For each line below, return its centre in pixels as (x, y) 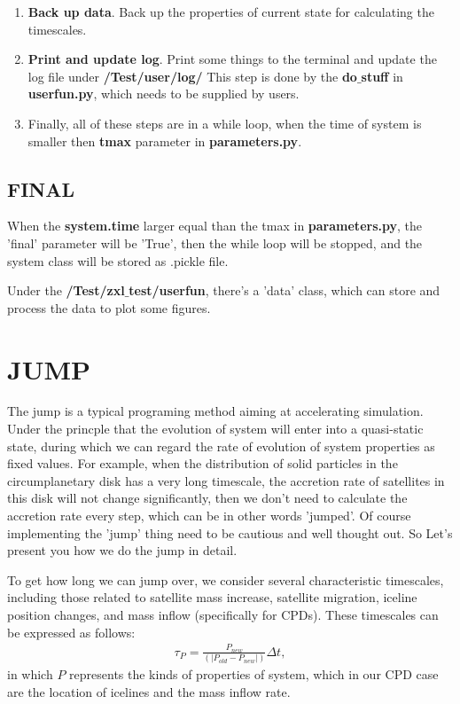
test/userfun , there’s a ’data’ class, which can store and (285, 290)
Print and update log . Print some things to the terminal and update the (232, 59)
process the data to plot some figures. (109, 307)
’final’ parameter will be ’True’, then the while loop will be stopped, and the (215, 242)
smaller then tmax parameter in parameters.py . (165, 141)
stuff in (382, 76)
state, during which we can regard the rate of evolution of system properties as (221, 446)
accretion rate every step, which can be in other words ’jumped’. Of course (209, 516)
